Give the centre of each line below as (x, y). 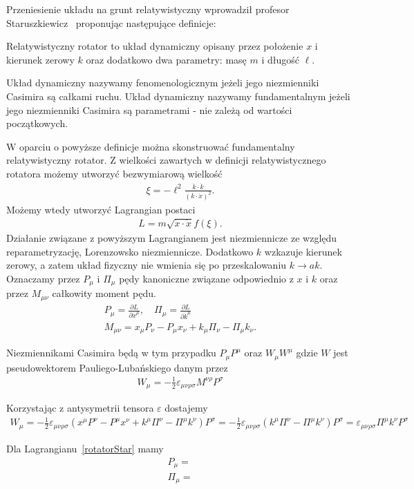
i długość (281, 59)
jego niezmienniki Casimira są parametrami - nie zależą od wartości (149, 109)
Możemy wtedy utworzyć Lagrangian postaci (101, 209)
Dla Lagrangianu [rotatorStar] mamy (85, 448)
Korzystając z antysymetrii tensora (80, 408)
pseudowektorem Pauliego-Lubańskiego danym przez (117, 367)
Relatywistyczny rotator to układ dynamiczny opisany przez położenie (155, 46)
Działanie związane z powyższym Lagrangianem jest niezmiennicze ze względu (172, 238)
